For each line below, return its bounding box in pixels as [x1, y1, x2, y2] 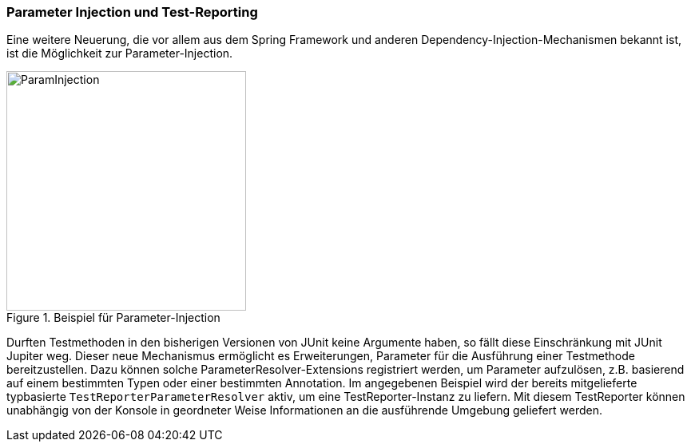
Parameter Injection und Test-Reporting [6, 4, 258, 20]
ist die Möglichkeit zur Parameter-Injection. [6, 46, 233, 61]
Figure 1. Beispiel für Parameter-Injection [6, 311, 220, 325]
